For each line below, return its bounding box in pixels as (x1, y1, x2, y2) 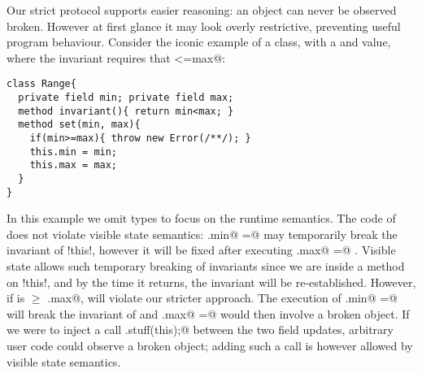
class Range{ (7, 78, 76, 90)
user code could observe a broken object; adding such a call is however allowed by (7, 337, 413, 354)
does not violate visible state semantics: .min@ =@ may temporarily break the (7, 225, 398, 242)
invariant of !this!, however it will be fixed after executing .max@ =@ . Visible (7, 241, 396, 258)
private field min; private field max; (18, 92, 234, 104)
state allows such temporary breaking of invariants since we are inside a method (7, 258, 405, 275)
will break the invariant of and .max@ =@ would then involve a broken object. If (7, 305, 410, 322)
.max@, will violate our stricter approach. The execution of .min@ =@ (47, 289, 398, 306)
